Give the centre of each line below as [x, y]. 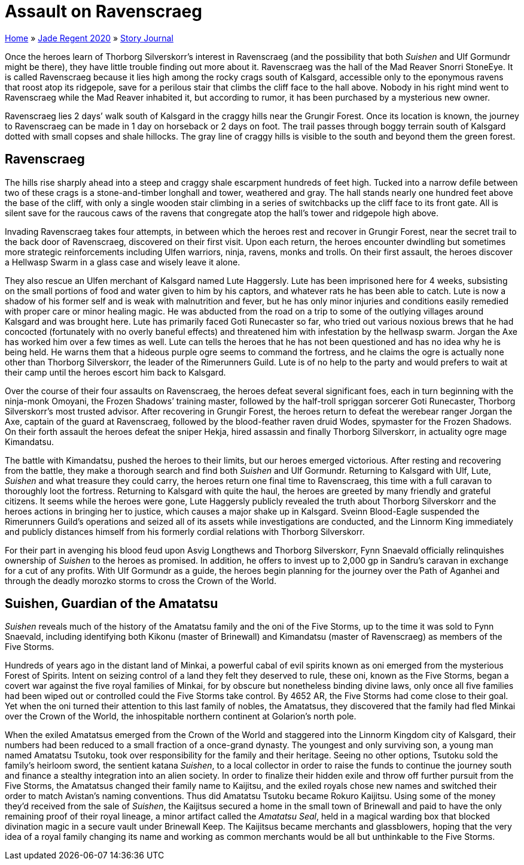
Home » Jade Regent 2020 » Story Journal [89, 38]
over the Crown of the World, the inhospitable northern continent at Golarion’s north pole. [181, 716]
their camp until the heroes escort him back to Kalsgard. [115, 372]
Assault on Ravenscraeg [103, 11]
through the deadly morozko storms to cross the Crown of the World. [141, 580]
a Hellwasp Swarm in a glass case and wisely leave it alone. [123, 262]
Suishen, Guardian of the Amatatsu [112, 604]
